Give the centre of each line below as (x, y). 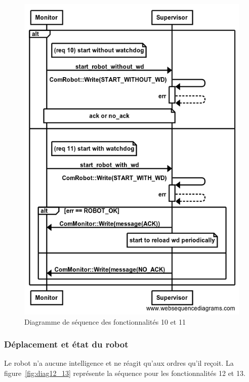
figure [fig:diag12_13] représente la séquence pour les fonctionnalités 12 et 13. (125, 373)
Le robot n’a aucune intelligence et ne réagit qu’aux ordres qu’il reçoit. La (119, 363)
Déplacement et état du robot (66, 344)
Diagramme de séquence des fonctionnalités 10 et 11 (105, 321)
